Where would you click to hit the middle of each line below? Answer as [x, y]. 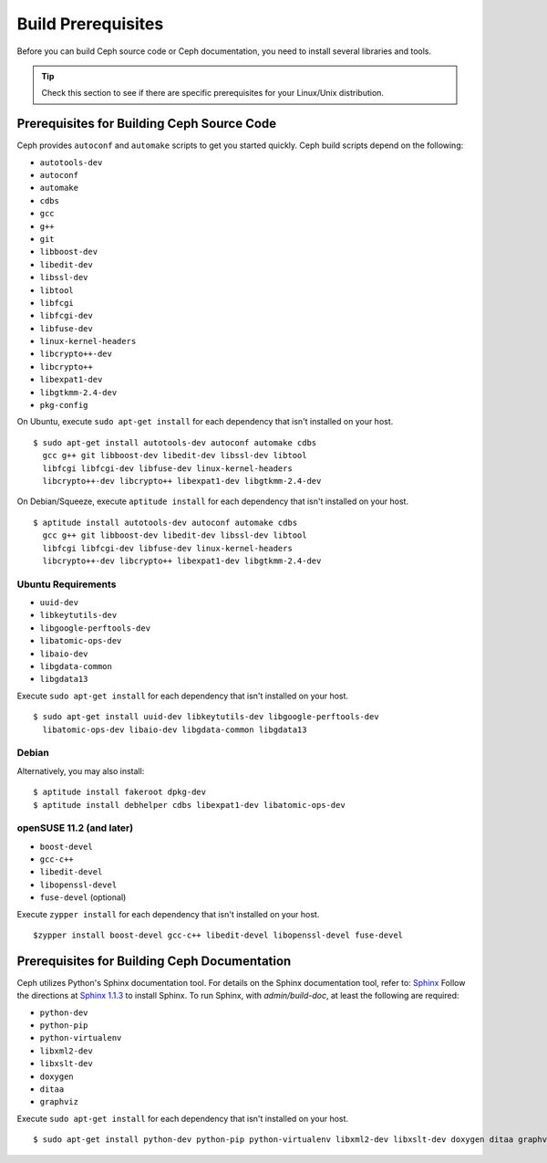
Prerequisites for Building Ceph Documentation [154, 961]
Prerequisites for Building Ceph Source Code [147, 124]
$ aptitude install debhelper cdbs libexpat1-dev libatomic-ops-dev [189, 805]
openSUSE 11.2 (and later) [75, 828]
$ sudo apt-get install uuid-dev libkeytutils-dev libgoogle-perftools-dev [206, 717]
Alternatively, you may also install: [81, 770]
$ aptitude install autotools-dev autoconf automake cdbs [165, 522]
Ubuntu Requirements [67, 584]
